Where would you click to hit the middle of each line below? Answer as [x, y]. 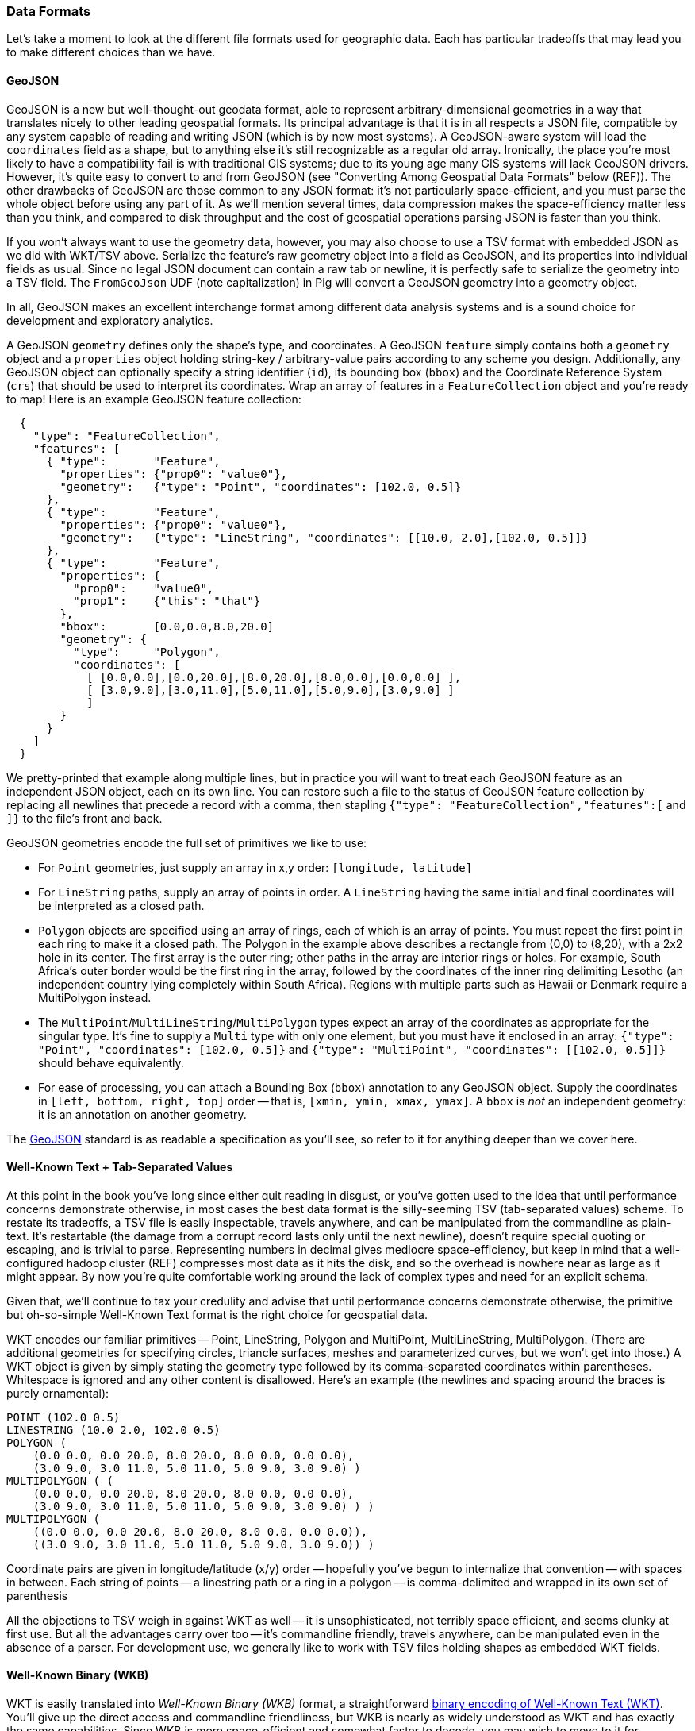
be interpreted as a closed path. [121, 905]
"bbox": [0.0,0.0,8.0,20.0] [167, 626]
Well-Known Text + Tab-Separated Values [120, 1167]
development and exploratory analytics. [110, 320]
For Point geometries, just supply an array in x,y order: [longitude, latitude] [255, 867]
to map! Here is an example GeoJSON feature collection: [154, 399]
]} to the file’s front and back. [84, 818]
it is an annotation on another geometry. [142, 1114]
